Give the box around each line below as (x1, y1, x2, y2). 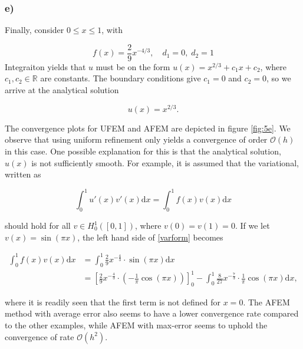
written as (5, 168, 41, 180)
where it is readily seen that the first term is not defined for (5, 295, 221, 308)
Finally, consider (5, 24, 64, 36)
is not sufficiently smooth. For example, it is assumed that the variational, (31, 156, 299, 169)
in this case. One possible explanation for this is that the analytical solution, (5, 144, 281, 157)
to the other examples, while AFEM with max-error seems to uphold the (5, 319, 268, 331)
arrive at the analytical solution (5, 84, 119, 96)
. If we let (235, 219, 270, 231)
